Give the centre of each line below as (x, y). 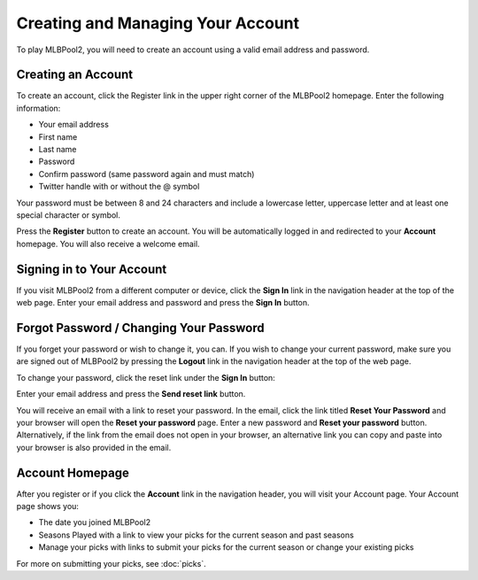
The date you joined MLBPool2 (95, 522)
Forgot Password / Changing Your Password (140, 328)
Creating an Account (75, 75)
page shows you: (48, 506)
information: (39, 108)
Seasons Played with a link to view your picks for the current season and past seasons (196, 535)
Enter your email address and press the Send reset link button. (131, 394)
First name (58, 136)
